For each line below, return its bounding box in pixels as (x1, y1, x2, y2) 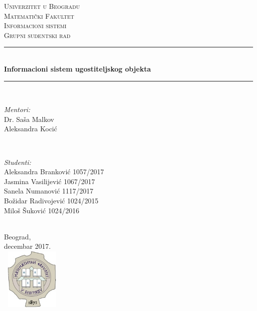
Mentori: (4, 104, 31, 115)
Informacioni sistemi (4, 20, 67, 31)
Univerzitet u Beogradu (4, 1, 80, 11)
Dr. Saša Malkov (4, 114, 54, 124)
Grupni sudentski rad (4, 30, 71, 40)
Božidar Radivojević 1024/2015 (4, 195, 98, 205)
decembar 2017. (4, 241, 51, 251)
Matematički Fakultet (4, 10, 75, 21)
